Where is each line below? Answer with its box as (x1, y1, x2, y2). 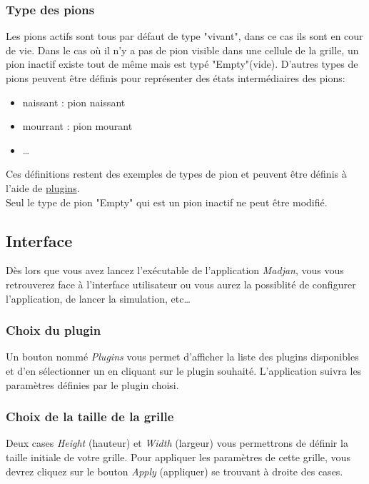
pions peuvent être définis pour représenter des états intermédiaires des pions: (6, 71, 345, 85)
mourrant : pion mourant (22, 119, 133, 133)
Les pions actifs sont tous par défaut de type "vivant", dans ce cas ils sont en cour (6, 29, 363, 44)
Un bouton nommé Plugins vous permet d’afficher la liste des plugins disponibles (6, 349, 359, 364)
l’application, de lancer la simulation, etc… (6, 291, 191, 306)
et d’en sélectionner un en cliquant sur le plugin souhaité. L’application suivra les (6, 363, 362, 378)
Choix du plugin (6, 321, 101, 339)
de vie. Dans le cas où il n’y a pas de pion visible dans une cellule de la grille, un (6, 42, 359, 57)
